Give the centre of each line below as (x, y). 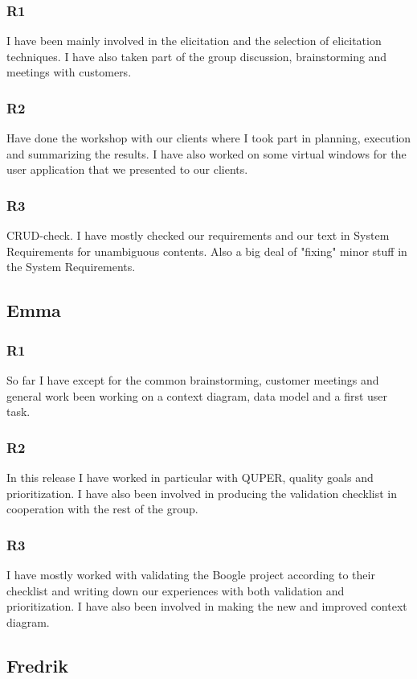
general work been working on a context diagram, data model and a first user (197, 395)
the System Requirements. (71, 267)
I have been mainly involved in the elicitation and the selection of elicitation (194, 41)
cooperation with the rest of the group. (102, 509)
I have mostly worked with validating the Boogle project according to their (191, 574)
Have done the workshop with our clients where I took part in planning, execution (209, 138)
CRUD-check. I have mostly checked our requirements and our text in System (198, 235)
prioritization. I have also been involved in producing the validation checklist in (202, 493)
